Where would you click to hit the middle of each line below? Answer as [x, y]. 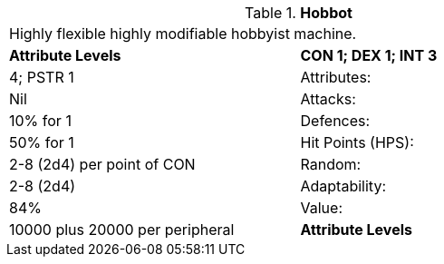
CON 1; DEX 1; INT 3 [369, 55]
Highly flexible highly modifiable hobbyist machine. [183, 34]
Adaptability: [343, 186]
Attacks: [328, 99]
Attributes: [336, 77]
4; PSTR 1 [42, 77]
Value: [321, 208]
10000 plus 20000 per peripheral [122, 230]
